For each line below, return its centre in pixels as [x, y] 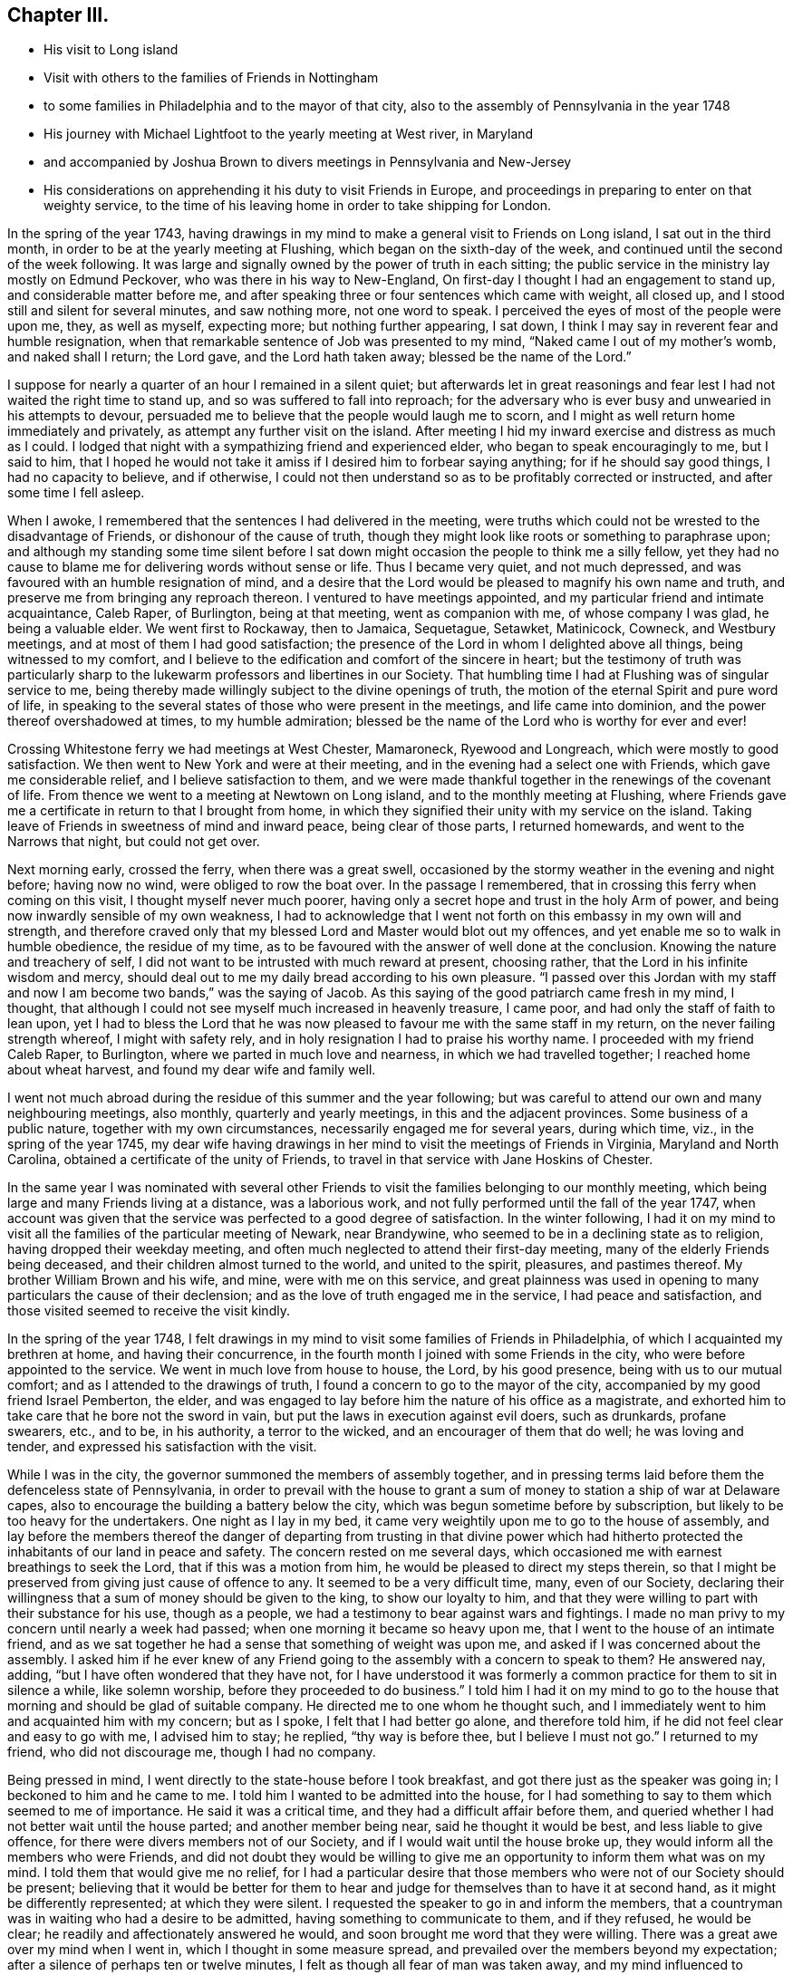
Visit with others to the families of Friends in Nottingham [211, 78]
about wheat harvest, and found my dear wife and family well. [192, 1070]
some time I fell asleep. [76, 493]
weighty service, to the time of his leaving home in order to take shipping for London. [298, 206]
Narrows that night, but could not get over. [134, 842]
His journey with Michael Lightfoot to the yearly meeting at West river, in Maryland [289, 134]
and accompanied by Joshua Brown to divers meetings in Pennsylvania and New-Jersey [308, 162]
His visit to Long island [111, 50]
